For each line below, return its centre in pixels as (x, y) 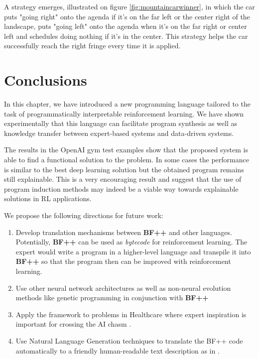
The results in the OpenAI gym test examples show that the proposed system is (126, 150)
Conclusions (46, 80)
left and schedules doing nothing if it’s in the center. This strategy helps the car (126, 36)
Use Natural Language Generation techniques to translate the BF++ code (129, 340)
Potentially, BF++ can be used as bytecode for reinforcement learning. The (131, 242)
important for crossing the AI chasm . (73, 324)
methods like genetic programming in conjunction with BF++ (112, 298)
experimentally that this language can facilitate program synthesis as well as (121, 123)
